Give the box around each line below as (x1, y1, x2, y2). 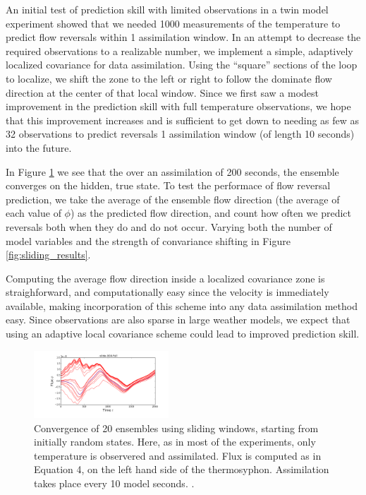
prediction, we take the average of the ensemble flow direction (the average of (6, 191, 340, 206)
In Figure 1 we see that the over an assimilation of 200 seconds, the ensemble (6, 164, 339, 179)
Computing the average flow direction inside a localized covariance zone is (6, 270, 325, 285)
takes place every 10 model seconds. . (34, 476, 195, 491)
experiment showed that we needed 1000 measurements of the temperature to (6, 16, 341, 30)
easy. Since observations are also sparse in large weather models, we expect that (6, 312, 350, 327)
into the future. (6, 140, 72, 155)
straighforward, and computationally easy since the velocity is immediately (6, 285, 329, 299)
